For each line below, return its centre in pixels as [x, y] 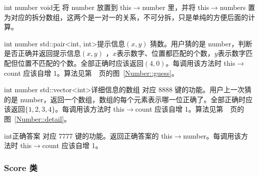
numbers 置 [237, 7]
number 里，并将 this [176, 7]
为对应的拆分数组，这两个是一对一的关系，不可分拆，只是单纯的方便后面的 [126, 17]
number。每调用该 [212, 135]
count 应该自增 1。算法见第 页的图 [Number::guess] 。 [91, 73]
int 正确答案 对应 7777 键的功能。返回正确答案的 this [88, 135]
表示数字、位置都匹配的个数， [166, 53]
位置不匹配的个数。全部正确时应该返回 [80, 63]
